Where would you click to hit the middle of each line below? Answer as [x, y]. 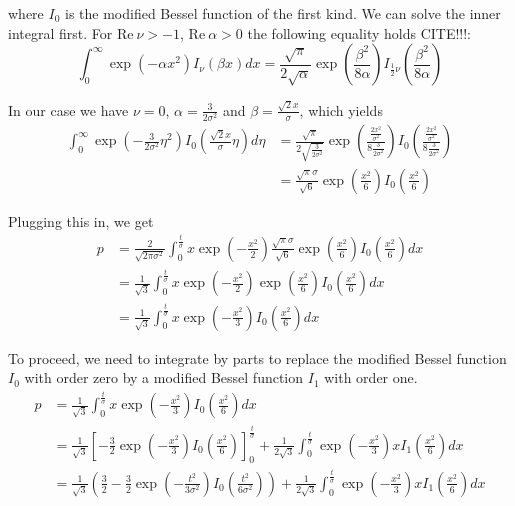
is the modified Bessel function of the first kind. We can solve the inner [283, 13]
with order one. [371, 377]
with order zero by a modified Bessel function [164, 377]
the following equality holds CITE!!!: [359, 32]
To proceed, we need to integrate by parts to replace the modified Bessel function [257, 357]
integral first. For [60, 32]
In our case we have [68, 109]
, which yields [341, 109]
